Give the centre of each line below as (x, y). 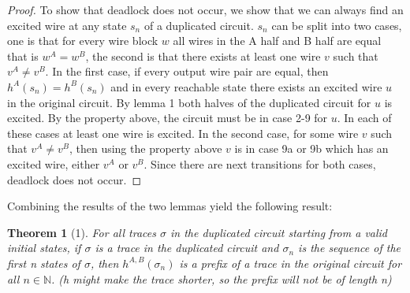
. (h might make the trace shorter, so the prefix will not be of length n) (222, 278)
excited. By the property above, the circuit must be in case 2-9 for (168, 118)
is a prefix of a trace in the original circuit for (291, 263)
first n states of (44, 263)
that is (23, 56)
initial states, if (44, 248)
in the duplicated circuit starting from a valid (279, 232)
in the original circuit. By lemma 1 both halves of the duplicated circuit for (189, 102)
